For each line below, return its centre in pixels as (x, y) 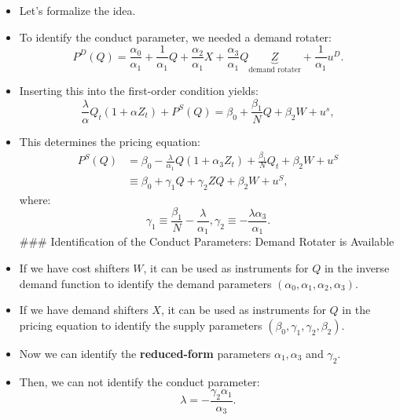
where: (35, 199)
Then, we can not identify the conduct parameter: (139, 381)
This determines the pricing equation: (110, 141)
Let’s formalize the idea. (77, 10)
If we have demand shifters (84, 310)
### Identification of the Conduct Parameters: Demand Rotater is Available (207, 241)
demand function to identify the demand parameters (145, 283)
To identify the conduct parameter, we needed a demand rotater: (176, 37)
